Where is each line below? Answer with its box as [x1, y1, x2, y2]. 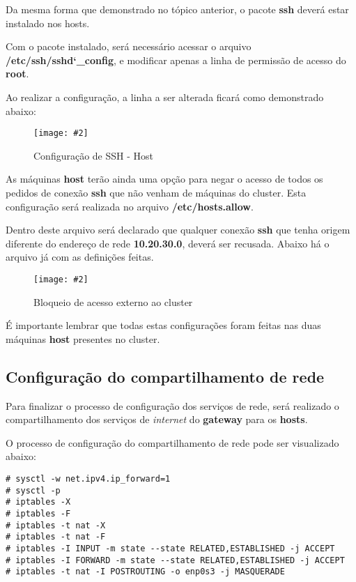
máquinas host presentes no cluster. [6, 331, 160, 346]
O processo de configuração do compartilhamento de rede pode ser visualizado [6, 435, 339, 450]
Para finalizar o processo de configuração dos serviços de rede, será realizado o [6, 398, 339, 413]
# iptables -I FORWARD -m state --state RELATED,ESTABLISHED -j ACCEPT [6, 555, 345, 565]
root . [6, 66, 29, 81]
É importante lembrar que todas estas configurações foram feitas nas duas [6, 318, 321, 332]
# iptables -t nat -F [6, 532, 106, 542]
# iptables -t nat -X [6, 520, 106, 530]
